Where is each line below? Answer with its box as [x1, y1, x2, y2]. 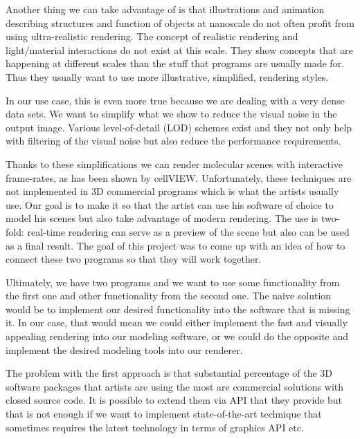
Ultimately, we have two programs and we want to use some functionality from [6, 274, 340, 289]
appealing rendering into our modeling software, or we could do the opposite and [6, 329, 349, 344]
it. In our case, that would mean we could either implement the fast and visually [6, 315, 348, 330]
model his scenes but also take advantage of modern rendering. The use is [6, 211, 318, 225]
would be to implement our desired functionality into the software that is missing [6, 301, 350, 316]
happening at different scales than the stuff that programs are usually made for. [6, 56, 345, 71]
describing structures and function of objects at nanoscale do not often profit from [6, 15, 354, 30]
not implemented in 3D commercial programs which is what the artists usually [6, 184, 339, 198]
